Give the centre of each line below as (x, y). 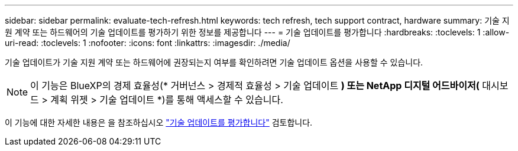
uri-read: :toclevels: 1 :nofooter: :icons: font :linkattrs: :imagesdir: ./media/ (148, 43)
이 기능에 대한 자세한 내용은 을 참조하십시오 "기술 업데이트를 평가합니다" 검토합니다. (159, 122)
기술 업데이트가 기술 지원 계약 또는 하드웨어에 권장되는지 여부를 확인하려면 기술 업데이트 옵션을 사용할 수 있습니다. (214, 62)
